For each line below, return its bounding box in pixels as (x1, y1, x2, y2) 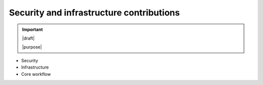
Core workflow (21, 71, 51, 77)
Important (22, 27, 43, 32)
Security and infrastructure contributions (9, 7, 180, 18)
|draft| (22, 35, 35, 41)
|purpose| (22, 44, 42, 50)
